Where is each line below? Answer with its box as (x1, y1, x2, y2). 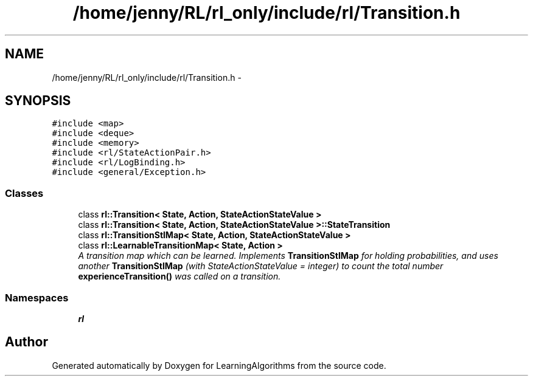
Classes (5, 187, 44, 199)
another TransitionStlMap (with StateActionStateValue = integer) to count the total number (78, 261, 444, 272)
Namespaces (5, 291, 69, 304)
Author (5, 334, 48, 350)
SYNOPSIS (5, 93, 71, 109)
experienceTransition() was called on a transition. (78, 271, 281, 282)
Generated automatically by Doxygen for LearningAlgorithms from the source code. (52, 360, 386, 371)
